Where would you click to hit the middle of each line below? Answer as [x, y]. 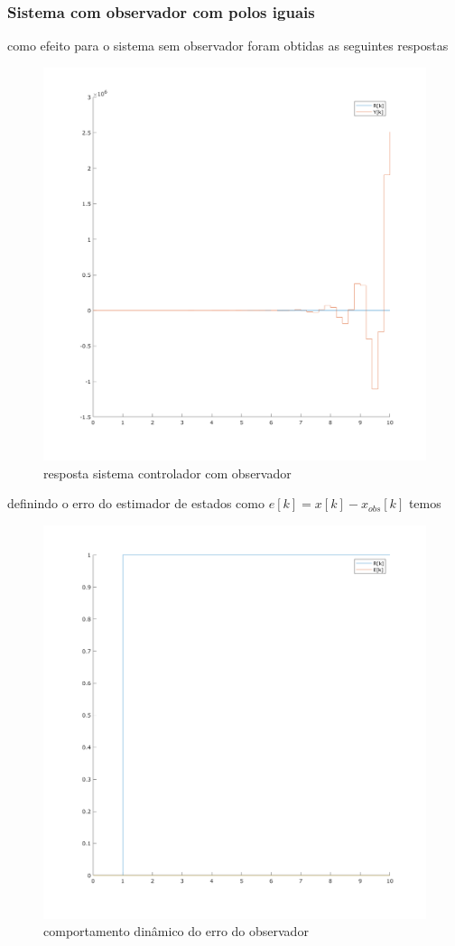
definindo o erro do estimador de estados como [136, 503]
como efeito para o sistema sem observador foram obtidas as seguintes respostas [228, 46]
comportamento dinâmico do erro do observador [176, 931]
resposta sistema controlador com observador [167, 473]
